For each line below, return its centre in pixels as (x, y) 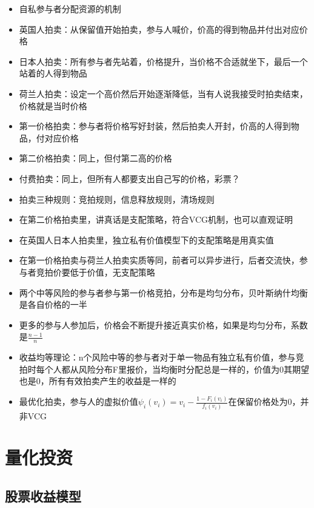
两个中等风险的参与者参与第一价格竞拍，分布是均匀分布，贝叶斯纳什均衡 (163, 292)
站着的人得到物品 (53, 73)
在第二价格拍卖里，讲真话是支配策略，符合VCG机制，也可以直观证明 (156, 219)
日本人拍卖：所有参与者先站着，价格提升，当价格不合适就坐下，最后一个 (163, 61)
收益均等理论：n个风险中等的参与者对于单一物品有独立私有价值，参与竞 (162, 357)
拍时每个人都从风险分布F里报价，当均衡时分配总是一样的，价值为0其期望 (164, 369)
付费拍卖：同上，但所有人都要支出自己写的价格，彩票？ (129, 178)
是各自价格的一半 (53, 304)
